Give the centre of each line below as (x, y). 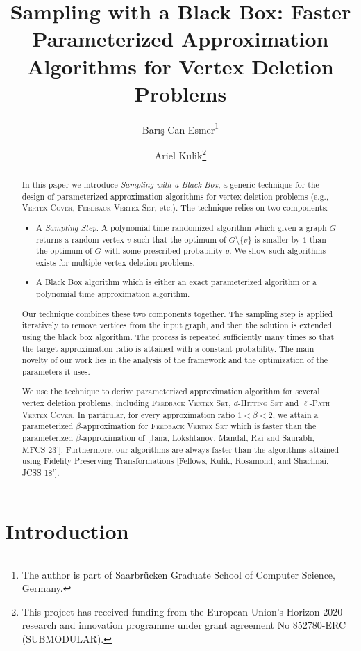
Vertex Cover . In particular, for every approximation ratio (128, 414)
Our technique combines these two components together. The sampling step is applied (177, 313)
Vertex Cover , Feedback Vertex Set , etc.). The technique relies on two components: (175, 208)
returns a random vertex (80, 239)
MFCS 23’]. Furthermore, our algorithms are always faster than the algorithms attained (180, 449)
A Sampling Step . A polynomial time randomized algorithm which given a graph (182, 227)
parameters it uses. (56, 371)
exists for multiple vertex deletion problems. (116, 262)
